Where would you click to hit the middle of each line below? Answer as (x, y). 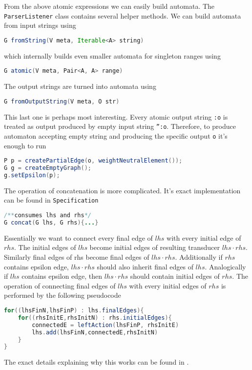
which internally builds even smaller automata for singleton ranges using (112, 55)
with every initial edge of (204, 237)
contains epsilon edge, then (62, 276)
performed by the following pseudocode (63, 295)
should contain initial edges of (175, 276)
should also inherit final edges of (145, 266)
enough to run (25, 145)
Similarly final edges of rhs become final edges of (77, 257)
